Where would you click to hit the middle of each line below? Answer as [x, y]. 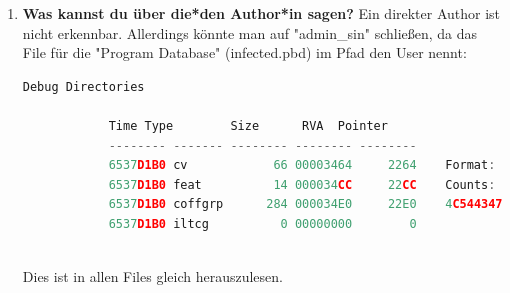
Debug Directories [83, 86]
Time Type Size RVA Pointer [248, 125]
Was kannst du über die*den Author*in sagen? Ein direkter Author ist [261, 13]
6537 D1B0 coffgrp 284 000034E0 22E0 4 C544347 [305, 204]
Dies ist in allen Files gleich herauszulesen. [152, 276]
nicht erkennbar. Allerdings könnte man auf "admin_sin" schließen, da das [250, 32]
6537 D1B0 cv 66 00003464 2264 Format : [302, 165]
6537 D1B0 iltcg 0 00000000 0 [262, 223]
